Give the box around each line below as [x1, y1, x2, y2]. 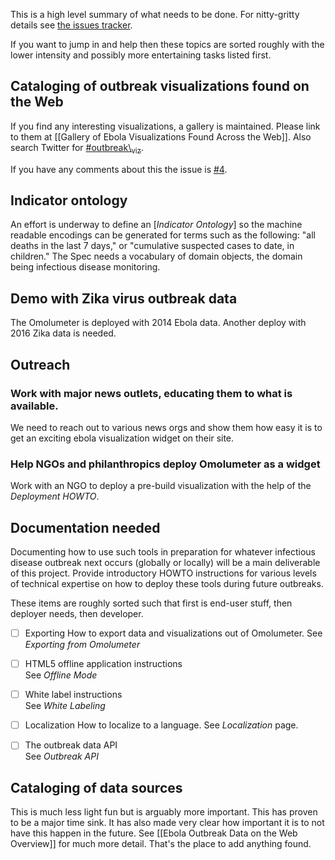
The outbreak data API [24, 739, 118, 751]
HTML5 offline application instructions [24, 658, 183, 670]
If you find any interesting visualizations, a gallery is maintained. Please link [10, 120, 321, 132]
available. [10, 399, 59, 413]
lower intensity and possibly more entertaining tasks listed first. [10, 49, 272, 61]
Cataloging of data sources [10, 779, 183, 796]
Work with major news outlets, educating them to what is [10, 386, 293, 400]
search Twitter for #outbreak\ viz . [10, 141, 145, 156]
